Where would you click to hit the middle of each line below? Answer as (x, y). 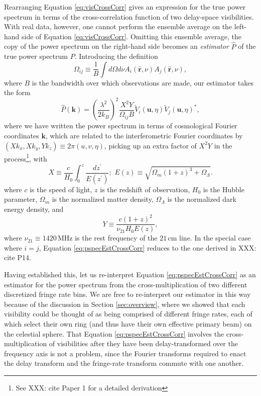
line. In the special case (215, 238)
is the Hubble (224, 189)
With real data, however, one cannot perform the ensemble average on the (118, 26)
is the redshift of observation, (145, 189)
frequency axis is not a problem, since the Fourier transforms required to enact (125, 353)
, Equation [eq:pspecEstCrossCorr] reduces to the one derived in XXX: (148, 247)
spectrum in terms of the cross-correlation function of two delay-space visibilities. (129, 16)
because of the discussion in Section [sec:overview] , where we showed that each (125, 304)
